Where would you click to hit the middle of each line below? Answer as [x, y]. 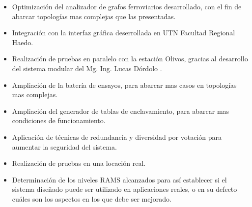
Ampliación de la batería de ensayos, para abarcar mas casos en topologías [124, 85]
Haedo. [23, 42]
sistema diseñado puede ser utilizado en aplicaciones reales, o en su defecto [125, 189]
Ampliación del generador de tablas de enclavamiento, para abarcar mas [121, 111]
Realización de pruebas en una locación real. [79, 163]
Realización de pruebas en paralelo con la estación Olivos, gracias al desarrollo [130, 59]
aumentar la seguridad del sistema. [64, 146]
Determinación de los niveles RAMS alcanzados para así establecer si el [119, 179]
